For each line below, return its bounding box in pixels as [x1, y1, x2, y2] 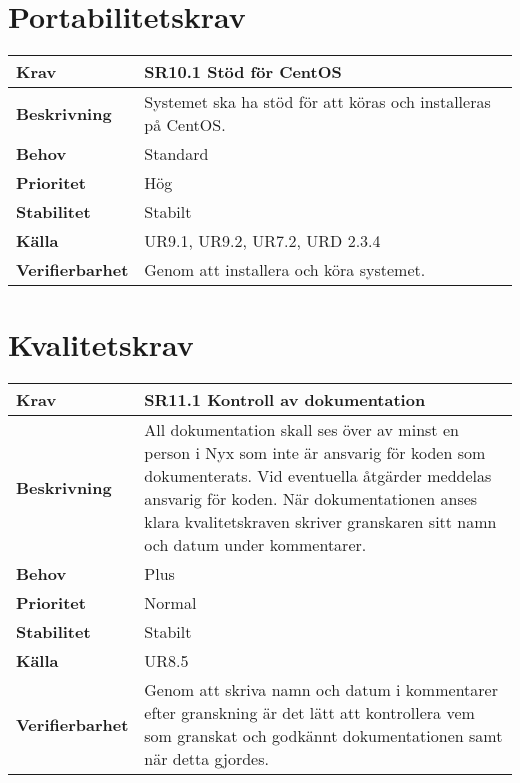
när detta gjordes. [144, 747, 269, 771]
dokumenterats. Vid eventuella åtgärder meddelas [144, 464, 492, 488]
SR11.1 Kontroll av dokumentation [144, 388, 426, 412]
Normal [144, 591, 197, 615]
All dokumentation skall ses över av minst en [144, 418, 459, 442]
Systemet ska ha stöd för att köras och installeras [144, 90, 491, 114]
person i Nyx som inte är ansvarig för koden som [144, 441, 486, 465]
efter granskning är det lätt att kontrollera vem [144, 701, 475, 725]
